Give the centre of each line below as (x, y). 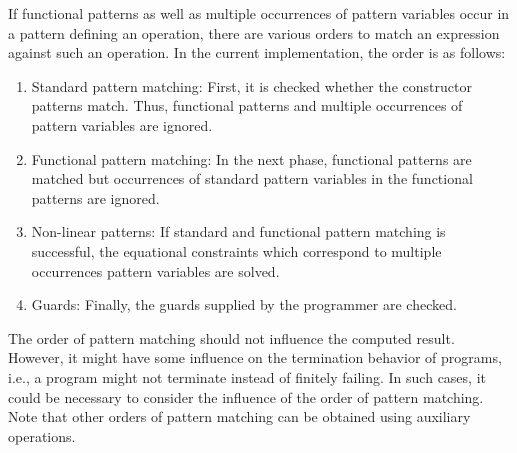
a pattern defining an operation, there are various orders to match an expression (254, 32)
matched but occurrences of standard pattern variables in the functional (252, 178)
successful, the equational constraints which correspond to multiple (236, 250)
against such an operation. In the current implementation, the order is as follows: (257, 52)
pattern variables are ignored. (122, 124)
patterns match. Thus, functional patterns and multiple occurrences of (247, 105)
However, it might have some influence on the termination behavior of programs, (255, 357)
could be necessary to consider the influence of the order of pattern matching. (246, 396)
